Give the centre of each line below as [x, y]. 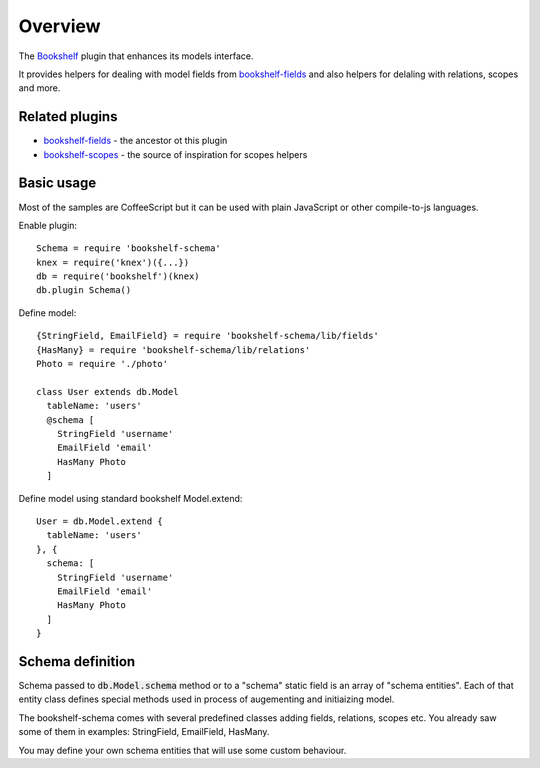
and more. [39, 88]
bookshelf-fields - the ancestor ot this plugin [135, 141]
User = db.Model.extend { [100, 521]
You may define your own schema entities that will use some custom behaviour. [182, 750]
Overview [59, 26]
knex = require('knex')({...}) [113, 262]
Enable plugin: [48, 225]
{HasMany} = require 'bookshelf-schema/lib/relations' [173, 349]
